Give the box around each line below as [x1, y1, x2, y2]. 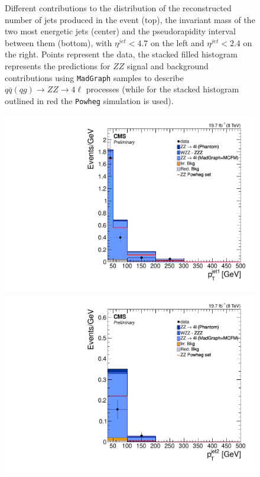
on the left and [151, 36, 204, 49]
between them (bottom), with [5, 36, 112, 49]
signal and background [126, 59, 209, 72]
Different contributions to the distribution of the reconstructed [5, 2, 232, 14]
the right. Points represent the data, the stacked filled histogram [5, 48, 238, 60]
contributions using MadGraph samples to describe [5, 71, 184, 83]
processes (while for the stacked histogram [86, 83, 239, 95]
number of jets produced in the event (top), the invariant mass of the [5, 13, 255, 25]
